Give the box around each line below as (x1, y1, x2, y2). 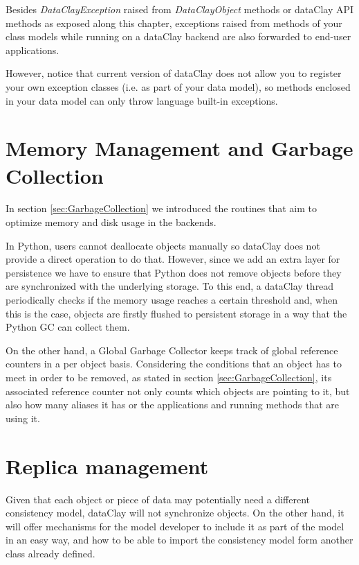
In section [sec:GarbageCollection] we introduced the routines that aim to (6, 201, 317, 216)
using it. (6, 410, 40, 425)
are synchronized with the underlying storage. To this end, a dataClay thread (6, 279, 334, 293)
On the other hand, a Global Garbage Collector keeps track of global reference (6, 342, 338, 357)
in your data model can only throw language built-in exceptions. (6, 93, 278, 107)
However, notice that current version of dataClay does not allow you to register (6, 66, 342, 80)
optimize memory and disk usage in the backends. (6, 215, 217, 229)
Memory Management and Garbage (6, 134, 353, 162)
